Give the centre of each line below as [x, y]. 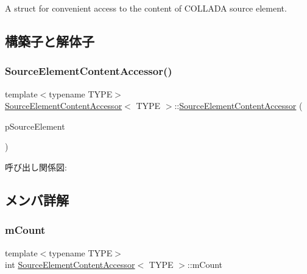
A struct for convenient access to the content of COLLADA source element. [146, 8]
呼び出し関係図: [36, 167]
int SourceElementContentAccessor [70, 265]
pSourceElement [35, 126]
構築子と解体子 [50, 40]
